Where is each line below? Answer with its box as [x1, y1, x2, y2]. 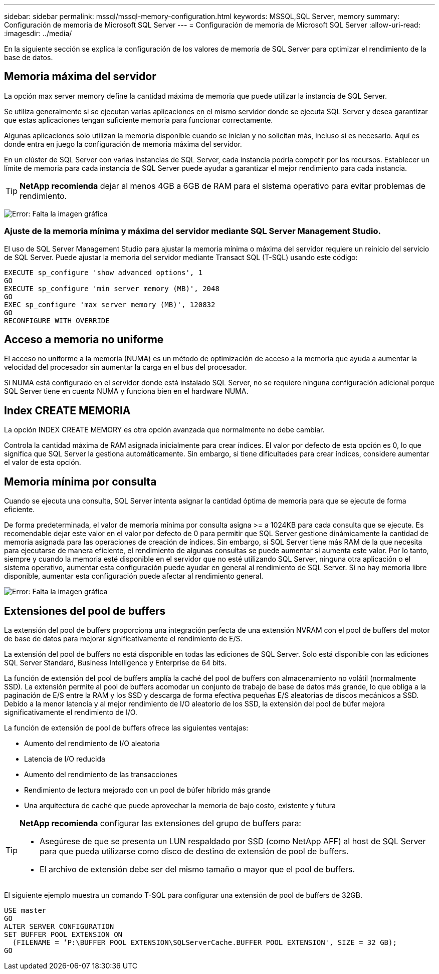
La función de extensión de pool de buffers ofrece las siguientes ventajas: [4, 723, 249, 732]
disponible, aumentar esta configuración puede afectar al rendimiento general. [4, 572, 264, 581]
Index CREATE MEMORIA [4, 404, 131, 417]
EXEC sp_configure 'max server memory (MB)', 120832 [4, 300, 215, 309]
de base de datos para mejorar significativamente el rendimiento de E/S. [4, 634, 243, 643]
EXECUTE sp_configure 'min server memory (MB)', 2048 [4, 284, 220, 293]
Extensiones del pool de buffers [4, 604, 166, 617]
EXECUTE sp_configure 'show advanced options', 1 [4, 268, 203, 277]
